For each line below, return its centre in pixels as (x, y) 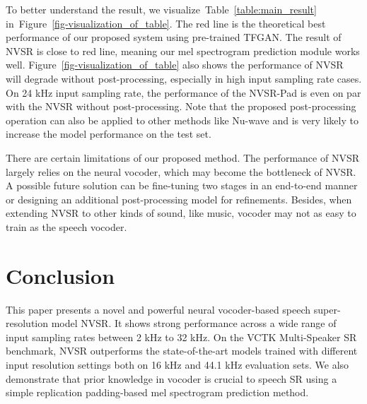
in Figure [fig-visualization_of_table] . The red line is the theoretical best (166, 23)
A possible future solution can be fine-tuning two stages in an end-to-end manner (182, 185)
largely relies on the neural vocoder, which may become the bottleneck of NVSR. (181, 171)
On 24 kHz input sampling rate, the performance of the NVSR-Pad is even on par (183, 92)
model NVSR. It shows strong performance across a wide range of (194, 323)
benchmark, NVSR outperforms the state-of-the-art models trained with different (182, 351)
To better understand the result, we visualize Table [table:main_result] (161, 9)
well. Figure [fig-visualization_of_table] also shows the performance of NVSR (175, 65)
